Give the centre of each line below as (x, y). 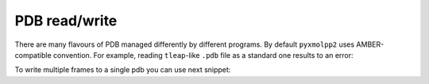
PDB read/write (66, 21)
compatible (33, 55)
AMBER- (370, 44)
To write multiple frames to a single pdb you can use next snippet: (123, 70)
